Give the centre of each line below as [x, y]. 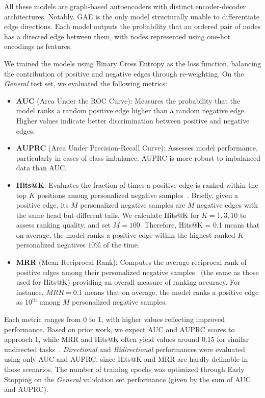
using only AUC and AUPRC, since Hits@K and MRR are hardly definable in [126, 359]
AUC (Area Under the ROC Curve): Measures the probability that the [128, 100]
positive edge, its [42, 205]
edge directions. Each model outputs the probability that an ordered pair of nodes [132, 26]
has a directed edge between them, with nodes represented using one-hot [117, 36]
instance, [30, 292]
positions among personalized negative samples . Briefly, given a [138, 195]
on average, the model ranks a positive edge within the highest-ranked [126, 234]
